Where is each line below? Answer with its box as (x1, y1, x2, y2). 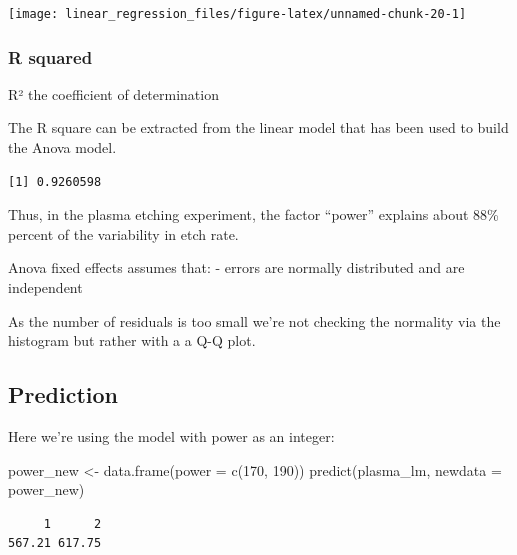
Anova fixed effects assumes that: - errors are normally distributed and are (8, 257, 465, 278)
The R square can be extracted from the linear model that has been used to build (8, 117, 509, 138)
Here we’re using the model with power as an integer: (8, 426, 335, 447)
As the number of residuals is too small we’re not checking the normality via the (8, 310, 501, 331)
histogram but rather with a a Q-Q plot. (8, 330, 256, 351)
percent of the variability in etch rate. (8, 223, 239, 244)
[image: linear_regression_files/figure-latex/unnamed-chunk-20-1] (8, 7, 467, 21)
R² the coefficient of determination (8, 83, 219, 104)
